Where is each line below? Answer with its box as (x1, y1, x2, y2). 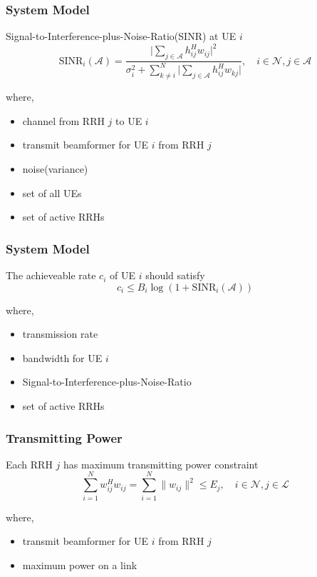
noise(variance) (22, 161, 88, 176)
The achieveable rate (6, 268, 96, 283)
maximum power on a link (22, 557, 137, 572)
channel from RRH (22, 113, 105, 128)
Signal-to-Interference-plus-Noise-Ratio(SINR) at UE (6, 29, 237, 44)
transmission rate (22, 326, 98, 341)
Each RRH (6, 456, 53, 471)
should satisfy (145, 268, 205, 283)
